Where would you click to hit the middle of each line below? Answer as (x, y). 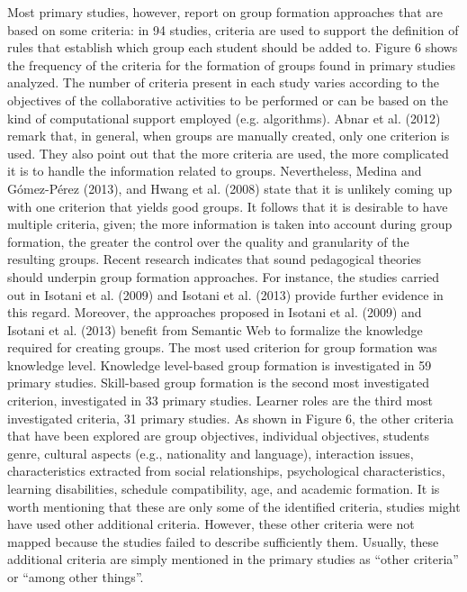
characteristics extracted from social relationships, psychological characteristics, (226, 471)
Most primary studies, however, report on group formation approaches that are (225, 12)
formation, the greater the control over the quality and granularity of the (208, 241)
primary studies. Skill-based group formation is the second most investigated (218, 383)
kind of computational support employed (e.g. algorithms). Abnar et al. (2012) (224, 118)
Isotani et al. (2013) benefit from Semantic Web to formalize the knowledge (215, 329)
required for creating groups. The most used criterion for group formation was (222, 347)
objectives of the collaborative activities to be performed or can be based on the (228, 100)
